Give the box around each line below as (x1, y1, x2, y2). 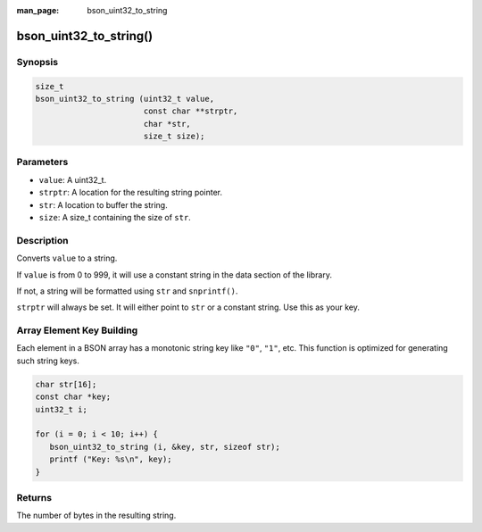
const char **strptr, (143, 106, 238, 116)
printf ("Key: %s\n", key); (49, 454, 173, 464)
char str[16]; (35, 379, 97, 389)
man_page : (16, 5, 60, 15)
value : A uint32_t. (38, 174, 107, 185)
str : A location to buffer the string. (38, 199, 169, 210)
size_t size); (143, 131, 205, 142)
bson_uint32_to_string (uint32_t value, (35, 94, 214, 104)
